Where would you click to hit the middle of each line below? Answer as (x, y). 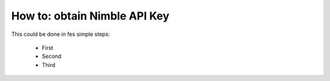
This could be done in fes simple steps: (61, 34)
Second (52, 56)
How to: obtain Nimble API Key (90, 16)
